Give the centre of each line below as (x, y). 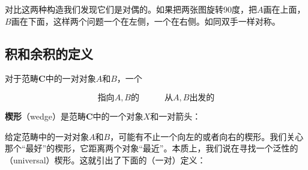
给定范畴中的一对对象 (47, 136)
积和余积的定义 (49, 53)
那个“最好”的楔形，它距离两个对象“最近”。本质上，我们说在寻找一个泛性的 (152, 148)
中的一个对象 (118, 116)
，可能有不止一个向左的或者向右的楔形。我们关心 (207, 136)
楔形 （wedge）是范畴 (45, 116)
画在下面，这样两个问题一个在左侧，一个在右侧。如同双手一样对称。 (146, 21)
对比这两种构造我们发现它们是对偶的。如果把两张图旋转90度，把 (131, 9)
